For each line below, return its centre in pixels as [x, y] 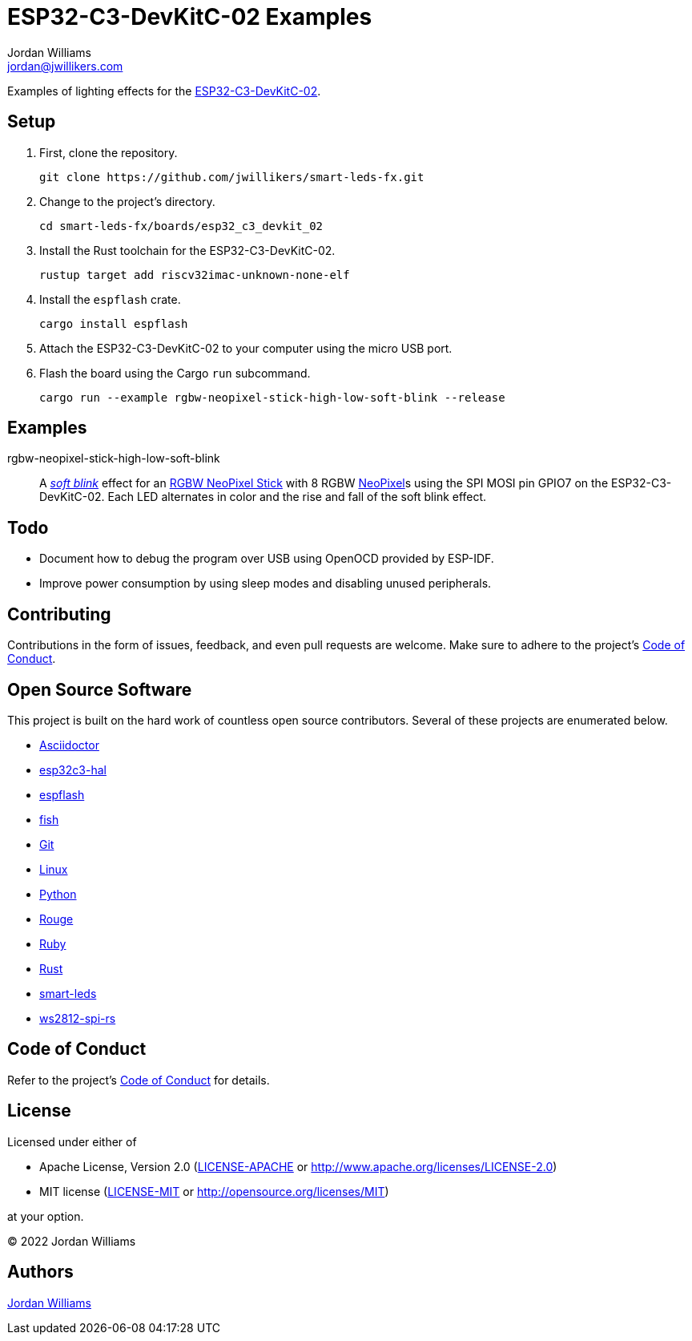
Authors [40, 1272]
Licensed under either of [72, 1141]
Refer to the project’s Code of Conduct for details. [139, 1080]
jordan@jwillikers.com [65, 66]
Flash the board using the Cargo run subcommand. [175, 373]
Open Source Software [100, 689]
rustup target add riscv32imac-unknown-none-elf [195, 275]
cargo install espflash [114, 323]
